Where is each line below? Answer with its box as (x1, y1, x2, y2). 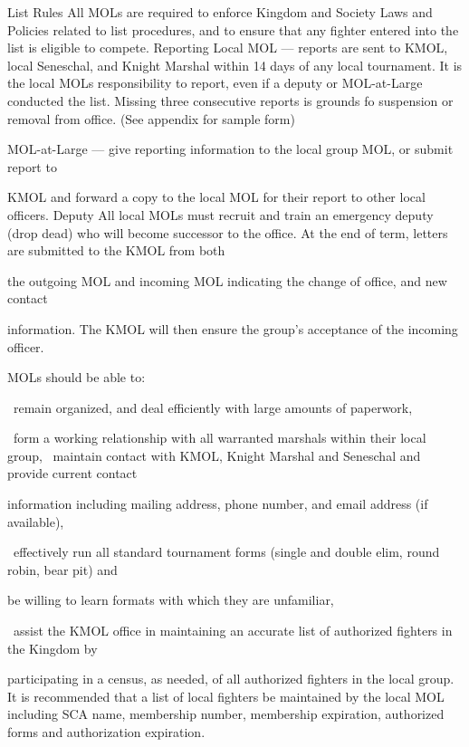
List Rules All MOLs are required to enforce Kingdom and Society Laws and (7, 3, 433, 21)
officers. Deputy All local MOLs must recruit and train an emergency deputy (7, 205, 434, 224)
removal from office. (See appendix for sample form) (7, 109, 295, 128)
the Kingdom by (7, 638, 98, 657)
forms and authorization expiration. (7, 723, 206, 741)
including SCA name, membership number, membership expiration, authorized (7, 704, 445, 723)
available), (7, 512, 64, 531)
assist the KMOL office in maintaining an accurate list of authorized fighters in (13, 621, 453, 640)
